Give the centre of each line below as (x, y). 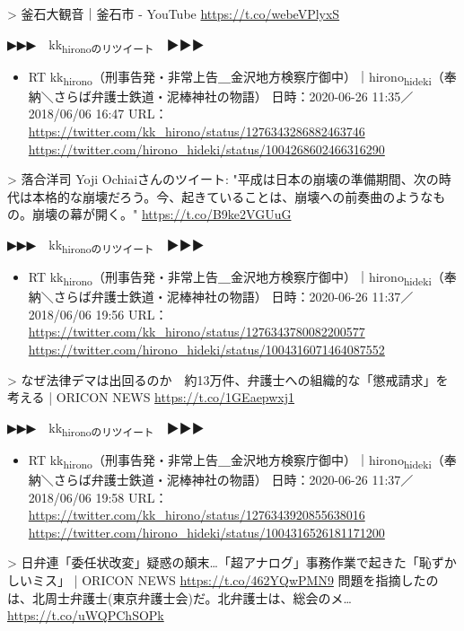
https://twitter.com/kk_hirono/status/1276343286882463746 (197, 131)
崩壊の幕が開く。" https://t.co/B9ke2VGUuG (162, 214)
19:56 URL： (131, 314)
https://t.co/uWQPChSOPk (86, 615)
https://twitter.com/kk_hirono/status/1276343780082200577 (197, 332)
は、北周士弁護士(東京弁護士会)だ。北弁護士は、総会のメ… (179, 597)
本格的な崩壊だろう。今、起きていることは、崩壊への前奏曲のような (232, 196)
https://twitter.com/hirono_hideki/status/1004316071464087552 (206, 350)
